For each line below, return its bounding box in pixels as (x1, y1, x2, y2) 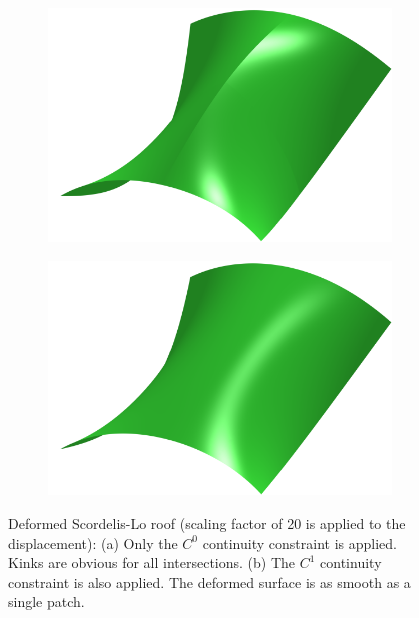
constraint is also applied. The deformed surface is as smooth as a (8, 571, 411, 592)
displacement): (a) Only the (8, 532, 178, 553)
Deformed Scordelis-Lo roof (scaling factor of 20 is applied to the (8, 512, 406, 533)
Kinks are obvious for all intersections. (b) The (8, 552, 296, 573)
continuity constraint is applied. (202, 532, 397, 553)
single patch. (8, 591, 85, 612)
